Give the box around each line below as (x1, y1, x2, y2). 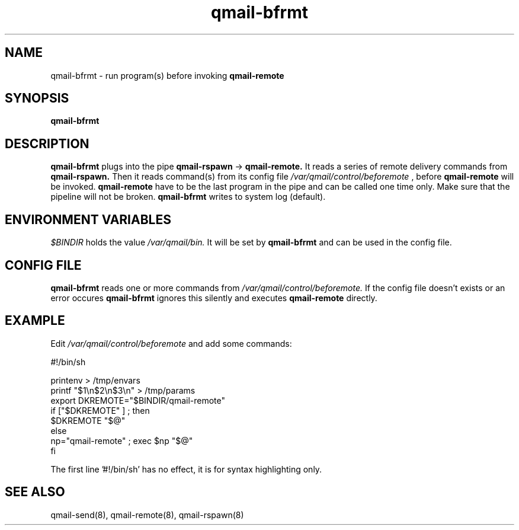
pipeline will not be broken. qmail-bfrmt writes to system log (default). (50, 191, 326, 202)
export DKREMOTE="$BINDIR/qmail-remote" (50, 395, 226, 406)
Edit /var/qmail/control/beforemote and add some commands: (50, 338, 292, 349)
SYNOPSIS (5, 91, 69, 106)
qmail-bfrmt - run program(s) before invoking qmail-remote (50, 70, 284, 81)
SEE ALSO (5, 484, 65, 500)
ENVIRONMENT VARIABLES (5, 212, 171, 227)
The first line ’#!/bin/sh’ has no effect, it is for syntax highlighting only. (50, 464, 322, 474)
